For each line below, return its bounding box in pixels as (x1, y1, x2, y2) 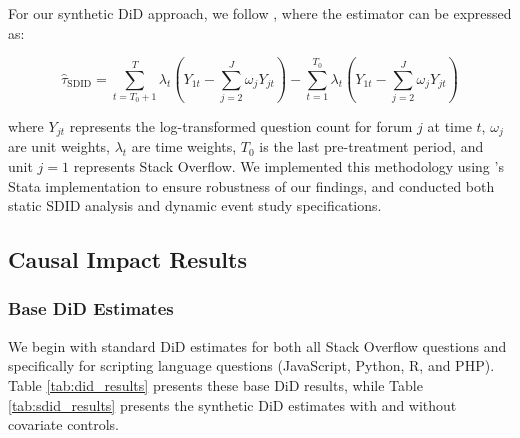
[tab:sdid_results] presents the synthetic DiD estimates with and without (8, 394, 457, 415)
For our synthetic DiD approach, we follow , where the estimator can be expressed (8, 3, 512, 23)
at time (427, 115, 472, 136)
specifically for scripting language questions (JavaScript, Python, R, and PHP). (8, 355, 495, 376)
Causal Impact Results (8, 244, 247, 275)
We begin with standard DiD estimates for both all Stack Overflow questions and (8, 335, 507, 356)
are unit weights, (8, 136, 111, 157)
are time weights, (131, 136, 237, 157)
